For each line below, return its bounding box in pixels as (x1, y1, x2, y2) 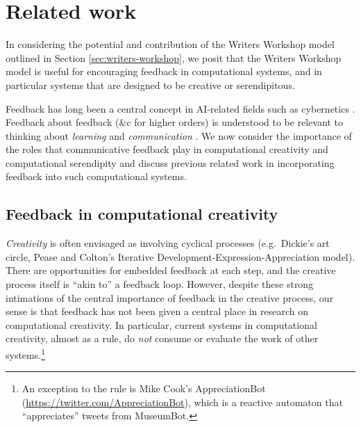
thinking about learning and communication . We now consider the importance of (6, 128, 352, 143)
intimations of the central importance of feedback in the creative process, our (6, 290, 334, 305)
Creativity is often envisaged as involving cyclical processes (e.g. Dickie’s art (6, 236, 330, 250)
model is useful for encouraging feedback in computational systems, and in (6, 64, 322, 79)
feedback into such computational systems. (6, 169, 187, 184)
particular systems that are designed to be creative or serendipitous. (6, 77, 295, 92)
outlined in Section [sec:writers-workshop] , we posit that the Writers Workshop (6, 50, 342, 65)
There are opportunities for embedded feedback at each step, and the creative (6, 263, 336, 277)
